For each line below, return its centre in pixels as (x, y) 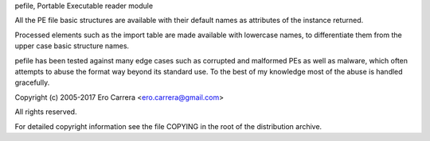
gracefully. (32, 82)
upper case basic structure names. (72, 46)
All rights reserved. (46, 112)
